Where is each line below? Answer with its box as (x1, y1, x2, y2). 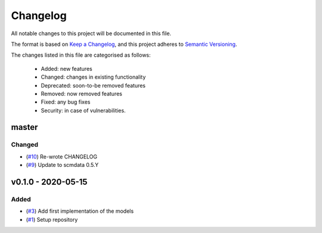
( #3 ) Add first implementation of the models (26, 207, 134, 215)
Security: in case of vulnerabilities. (41, 107, 126, 114)
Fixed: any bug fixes (41, 98, 91, 105)
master (11, 122, 38, 132)
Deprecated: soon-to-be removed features (41, 82, 146, 89)
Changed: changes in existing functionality (41, 73, 146, 80)
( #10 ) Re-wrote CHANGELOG (26, 153, 98, 160)
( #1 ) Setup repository (26, 216, 78, 223)
